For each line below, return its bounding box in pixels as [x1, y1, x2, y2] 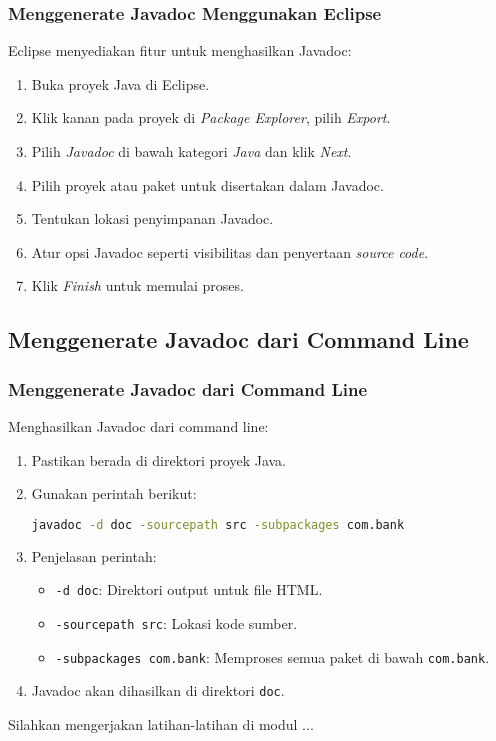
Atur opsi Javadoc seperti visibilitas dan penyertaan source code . [31, 241, 429, 262]
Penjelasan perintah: [31, 545, 157, 566]
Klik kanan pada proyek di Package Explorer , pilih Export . [31, 107, 391, 128]
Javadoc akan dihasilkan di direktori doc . [31, 680, 285, 701]
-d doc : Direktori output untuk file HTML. [55, 579, 323, 600]
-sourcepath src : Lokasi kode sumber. [55, 612, 298, 633]
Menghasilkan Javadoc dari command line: [8, 415, 269, 436]
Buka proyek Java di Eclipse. [31, 73, 210, 94]
